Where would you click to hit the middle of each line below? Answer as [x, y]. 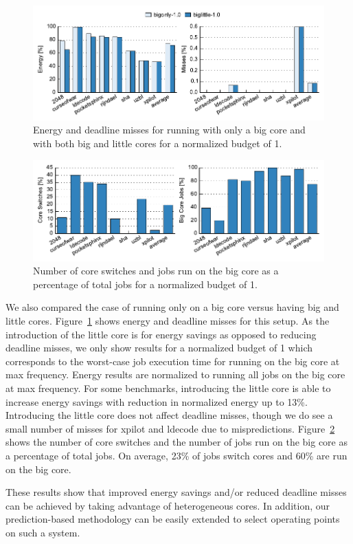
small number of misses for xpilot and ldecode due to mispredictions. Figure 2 [170, 428]
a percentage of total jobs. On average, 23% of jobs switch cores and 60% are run [176, 455]
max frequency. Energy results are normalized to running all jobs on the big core [175, 374]
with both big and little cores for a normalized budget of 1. [158, 143]
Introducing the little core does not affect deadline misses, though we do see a [169, 415]
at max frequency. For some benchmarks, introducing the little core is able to [168, 388]
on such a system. [43, 532]
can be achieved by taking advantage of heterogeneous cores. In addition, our [168, 505]
